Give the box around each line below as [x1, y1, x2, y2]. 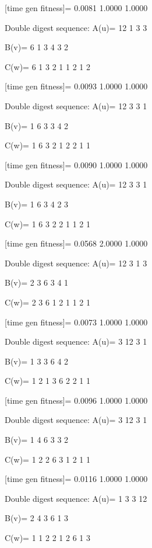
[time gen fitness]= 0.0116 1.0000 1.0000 [5, 473, 148, 485]
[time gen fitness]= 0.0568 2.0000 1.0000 [5, 237, 148, 249]
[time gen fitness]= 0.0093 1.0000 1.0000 [5, 80, 148, 92]
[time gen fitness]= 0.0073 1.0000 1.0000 [5, 315, 148, 328]
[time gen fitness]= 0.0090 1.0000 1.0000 [5, 158, 148, 171]
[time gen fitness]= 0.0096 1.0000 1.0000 [5, 394, 148, 406]
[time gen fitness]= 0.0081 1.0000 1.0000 [5, 2, 148, 13]
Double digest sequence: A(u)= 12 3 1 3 [5, 256, 147, 269]
